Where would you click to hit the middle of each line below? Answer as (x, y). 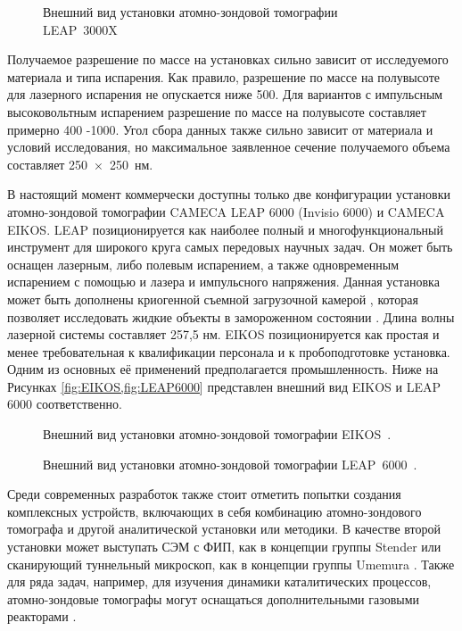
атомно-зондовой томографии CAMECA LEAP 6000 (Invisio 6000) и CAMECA (226, 211)
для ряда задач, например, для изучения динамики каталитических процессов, (219, 581)
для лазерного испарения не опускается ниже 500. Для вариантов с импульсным (225, 94)
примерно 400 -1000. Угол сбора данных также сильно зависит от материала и (220, 129)
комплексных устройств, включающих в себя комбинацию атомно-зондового (214, 511)
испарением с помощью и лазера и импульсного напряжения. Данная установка (223, 282)
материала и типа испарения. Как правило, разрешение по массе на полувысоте (224, 76)
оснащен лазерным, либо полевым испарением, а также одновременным (203, 264)
